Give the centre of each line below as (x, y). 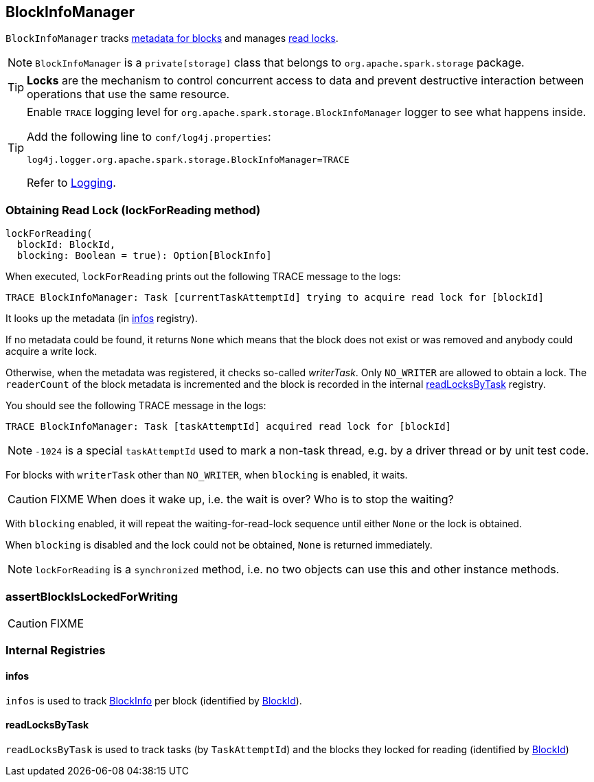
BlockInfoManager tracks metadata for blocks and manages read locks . (172, 38)
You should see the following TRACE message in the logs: (136, 406)
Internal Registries (56, 651)
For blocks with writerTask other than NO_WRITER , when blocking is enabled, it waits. (207, 475)
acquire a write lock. (52, 352)
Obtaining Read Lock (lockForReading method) (133, 210)
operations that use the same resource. (128, 94)
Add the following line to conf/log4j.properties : (149, 137)
